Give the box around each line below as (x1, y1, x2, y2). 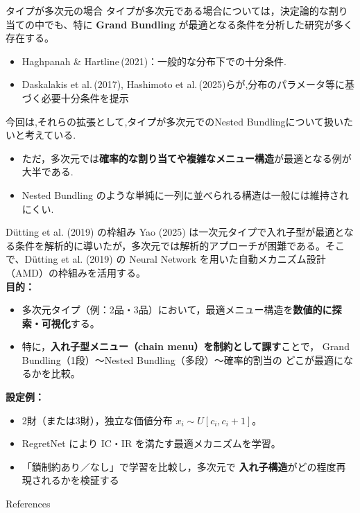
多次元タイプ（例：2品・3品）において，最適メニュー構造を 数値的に (22, 302, 332, 317)
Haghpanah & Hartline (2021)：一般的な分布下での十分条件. (22, 53, 286, 68)
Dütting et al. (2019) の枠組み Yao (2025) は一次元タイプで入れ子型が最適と (6, 225, 344, 239)
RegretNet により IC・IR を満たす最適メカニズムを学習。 (22, 436, 281, 451)
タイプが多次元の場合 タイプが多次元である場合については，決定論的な (6, 3, 329, 17)
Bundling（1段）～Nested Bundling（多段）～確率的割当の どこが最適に (22, 352, 344, 367)
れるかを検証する (41, 473, 119, 487)
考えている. (24, 128, 76, 142)
